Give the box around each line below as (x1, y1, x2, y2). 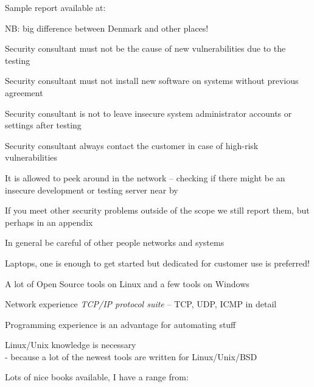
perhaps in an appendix (5, 215, 93, 228)
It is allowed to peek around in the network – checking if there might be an (5, 171, 285, 184)
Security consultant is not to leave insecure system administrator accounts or (5, 106, 292, 119)
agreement (5, 86, 43, 99)
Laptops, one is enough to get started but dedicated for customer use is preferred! (5, 256, 310, 269)
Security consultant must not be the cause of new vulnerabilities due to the (5, 42, 286, 55)
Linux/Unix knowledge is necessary (5, 338, 136, 351)
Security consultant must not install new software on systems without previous (5, 74, 299, 87)
